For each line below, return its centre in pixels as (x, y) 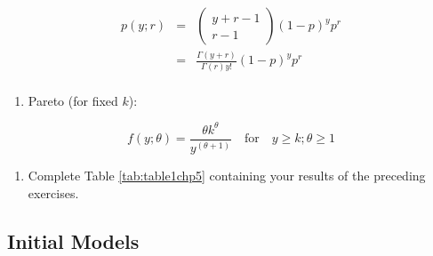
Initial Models (73, 240)
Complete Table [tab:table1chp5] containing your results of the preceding (227, 176)
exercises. (53, 192)
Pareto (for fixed (73, 100)
